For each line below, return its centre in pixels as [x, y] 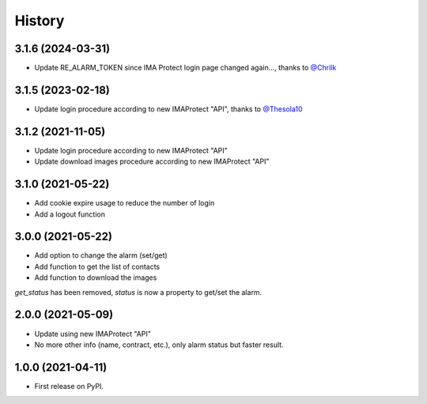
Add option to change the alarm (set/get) [101, 255]
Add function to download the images [96, 278]
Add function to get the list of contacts [97, 266]
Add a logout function [70, 214]
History [40, 21]
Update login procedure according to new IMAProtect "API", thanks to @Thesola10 [168, 109]
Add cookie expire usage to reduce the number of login [125, 203]
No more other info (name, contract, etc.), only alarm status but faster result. [159, 345]
